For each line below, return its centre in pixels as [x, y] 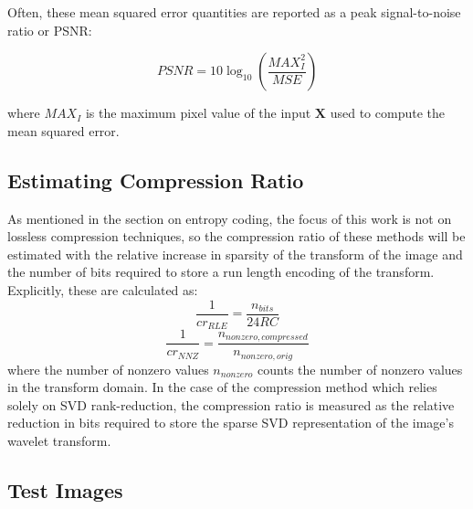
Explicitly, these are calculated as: [103, 289]
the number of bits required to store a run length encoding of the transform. [221, 272]
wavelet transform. [59, 440]
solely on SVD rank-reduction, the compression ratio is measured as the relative [231, 404]
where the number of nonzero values [108, 369]
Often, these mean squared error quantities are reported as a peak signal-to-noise [234, 12]
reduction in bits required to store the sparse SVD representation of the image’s [231, 423]
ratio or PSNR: [50, 30]
